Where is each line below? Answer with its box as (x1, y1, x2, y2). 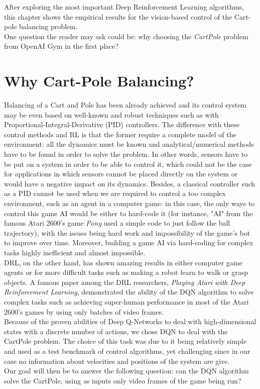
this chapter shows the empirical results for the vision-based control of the (4, 11, 232, 22)
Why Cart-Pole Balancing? (4, 70, 194, 91)
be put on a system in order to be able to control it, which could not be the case (4, 158, 252, 169)
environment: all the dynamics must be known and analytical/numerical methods (4, 139, 254, 149)
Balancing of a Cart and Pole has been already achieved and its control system (4, 100, 247, 110)
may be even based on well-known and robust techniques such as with (4, 109, 219, 120)
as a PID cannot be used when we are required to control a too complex (4, 188, 226, 199)
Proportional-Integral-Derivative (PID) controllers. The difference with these (4, 119, 240, 130)
